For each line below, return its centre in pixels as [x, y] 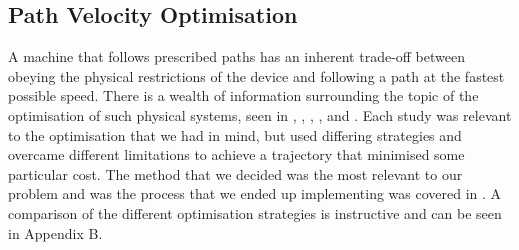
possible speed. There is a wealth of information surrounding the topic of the [243, 95]
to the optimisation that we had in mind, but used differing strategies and [235, 134]
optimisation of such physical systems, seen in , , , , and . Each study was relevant [260, 114]
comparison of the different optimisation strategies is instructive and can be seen [255, 212]
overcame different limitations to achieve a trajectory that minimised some [236, 154]
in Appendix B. [55, 232]
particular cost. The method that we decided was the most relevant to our [235, 173]
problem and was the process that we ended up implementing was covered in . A [255, 193]
